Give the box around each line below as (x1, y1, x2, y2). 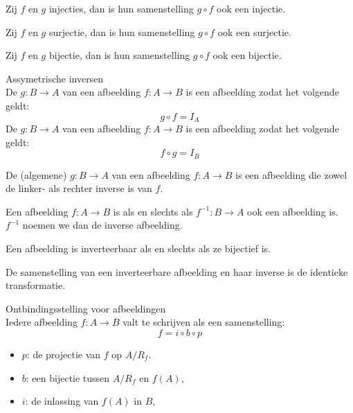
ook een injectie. (217, 1, 286, 15)
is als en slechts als (113, 204, 193, 218)
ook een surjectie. (217, 24, 291, 39)
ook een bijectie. (212, 48, 282, 62)
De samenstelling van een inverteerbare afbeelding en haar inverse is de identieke (6, 264, 348, 279)
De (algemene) (6, 167, 67, 182)
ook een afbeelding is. (247, 204, 338, 218)
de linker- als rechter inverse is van (6, 181, 152, 195)
